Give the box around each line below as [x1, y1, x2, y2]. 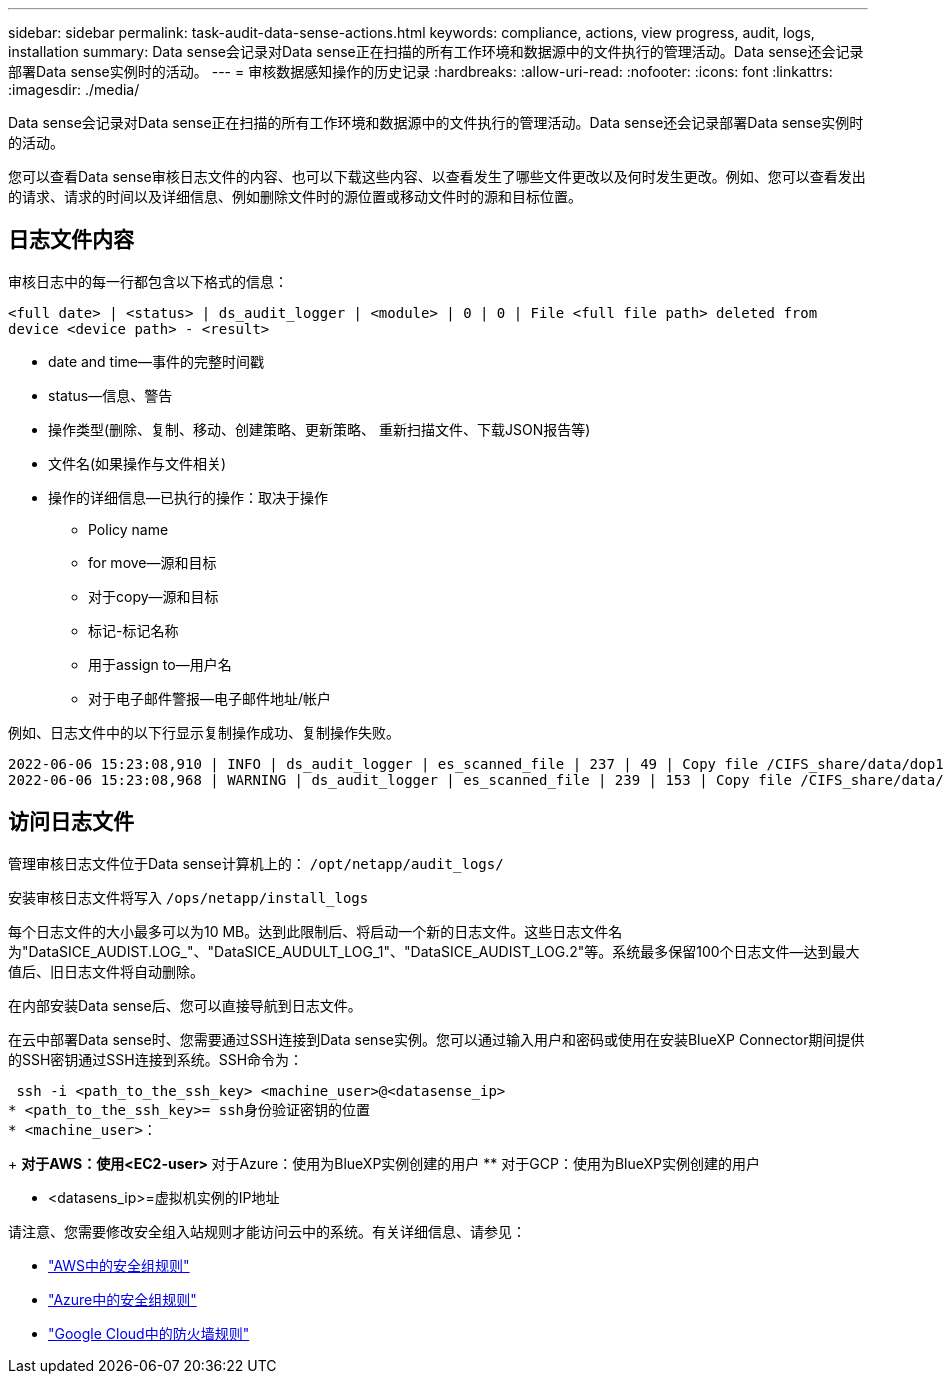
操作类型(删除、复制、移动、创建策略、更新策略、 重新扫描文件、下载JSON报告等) [48, 420, 591, 438]
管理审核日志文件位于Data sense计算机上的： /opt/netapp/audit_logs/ [8, 854, 504, 872]
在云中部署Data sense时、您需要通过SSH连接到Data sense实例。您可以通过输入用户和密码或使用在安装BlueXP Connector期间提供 [8, 1030, 865, 1048]
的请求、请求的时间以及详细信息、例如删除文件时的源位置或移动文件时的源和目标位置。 [8, 188, 582, 205]
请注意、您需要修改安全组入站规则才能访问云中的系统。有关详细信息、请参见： [8, 1222, 526, 1240]
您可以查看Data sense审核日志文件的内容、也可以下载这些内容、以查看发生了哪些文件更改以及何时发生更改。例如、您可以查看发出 [8, 168, 866, 185]
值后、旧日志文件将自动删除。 [8, 962, 204, 980]
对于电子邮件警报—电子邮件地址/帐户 [88, 689, 332, 707]
